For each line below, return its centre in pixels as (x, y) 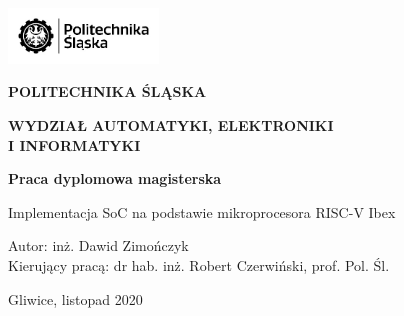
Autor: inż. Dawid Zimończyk (98, 245)
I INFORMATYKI (74, 144)
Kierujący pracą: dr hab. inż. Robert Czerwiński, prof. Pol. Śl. (199, 264)
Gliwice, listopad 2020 (75, 298)
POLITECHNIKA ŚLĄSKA (107, 91)
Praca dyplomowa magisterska (115, 178)
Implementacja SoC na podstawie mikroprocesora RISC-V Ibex (202, 211)
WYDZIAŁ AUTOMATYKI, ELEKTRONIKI (171, 125)
